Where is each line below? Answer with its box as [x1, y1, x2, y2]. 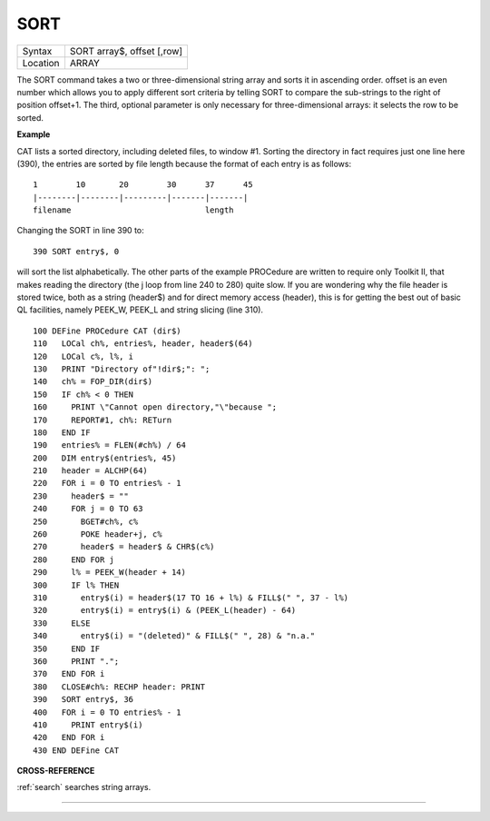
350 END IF [33, 643, 101, 654]
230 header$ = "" [33, 490, 129, 501]
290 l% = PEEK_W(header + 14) [33, 568, 186, 578]
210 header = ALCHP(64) [33, 466, 149, 476]
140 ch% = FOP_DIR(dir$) [33, 377, 153, 387]
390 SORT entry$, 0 [33, 246, 120, 256]
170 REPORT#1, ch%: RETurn [33, 414, 172, 425]
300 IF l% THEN [33, 579, 120, 590]
